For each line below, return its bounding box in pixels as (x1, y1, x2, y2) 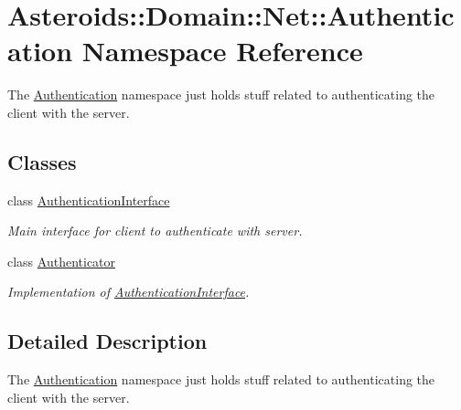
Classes (7, 147, 77, 175)
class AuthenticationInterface (7, 190, 170, 209)
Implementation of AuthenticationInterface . (7, 282, 250, 301)
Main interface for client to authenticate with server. (7, 221, 303, 240)
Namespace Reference (81, 32, 363, 69)
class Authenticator (7, 251, 116, 270)
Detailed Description (7, 327, 208, 355)
